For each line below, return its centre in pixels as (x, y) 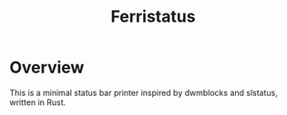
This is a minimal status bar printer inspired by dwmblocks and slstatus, (143, 92)
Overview (47, 67)
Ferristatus (153, 17)
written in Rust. (38, 102)
